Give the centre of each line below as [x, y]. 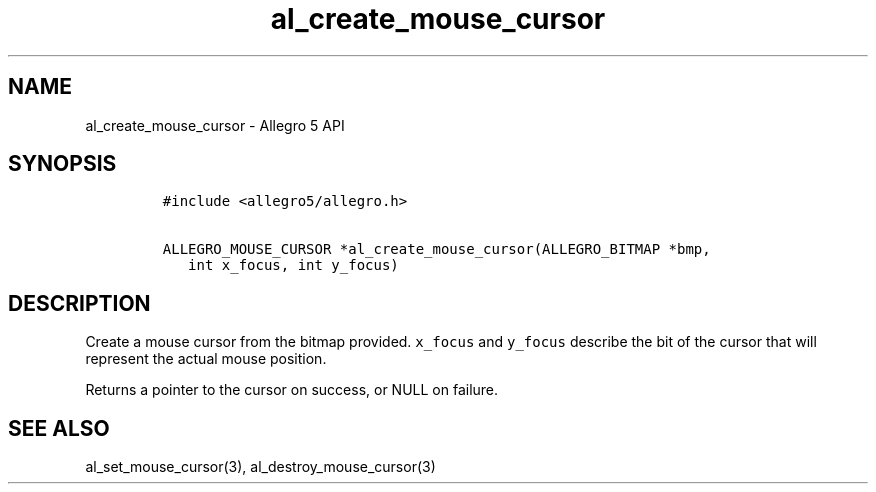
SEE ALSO [59, 428]
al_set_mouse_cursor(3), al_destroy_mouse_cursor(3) [260, 467]
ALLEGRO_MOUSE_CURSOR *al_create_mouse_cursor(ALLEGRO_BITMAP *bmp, [436, 249]
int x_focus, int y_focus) [293, 265]
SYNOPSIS [62, 164]
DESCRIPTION [79, 303]
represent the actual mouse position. [206, 359]
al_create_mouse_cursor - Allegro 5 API [215, 125]
